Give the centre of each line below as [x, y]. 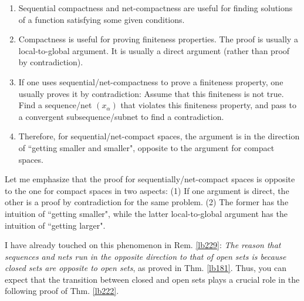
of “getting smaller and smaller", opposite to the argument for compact [146, 147]
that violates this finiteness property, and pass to [208, 105]
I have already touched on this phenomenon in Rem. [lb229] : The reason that [143, 245]
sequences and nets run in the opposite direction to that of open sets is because [146, 256]
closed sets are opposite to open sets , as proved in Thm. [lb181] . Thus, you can [146, 268]
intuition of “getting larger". [55, 225]
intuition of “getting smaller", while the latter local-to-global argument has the [146, 213]
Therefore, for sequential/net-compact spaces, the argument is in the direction [159, 136]
